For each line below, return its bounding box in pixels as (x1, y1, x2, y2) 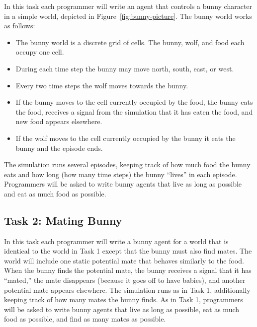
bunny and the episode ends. (15, 142, 103, 153)
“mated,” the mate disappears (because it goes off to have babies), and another (4, 275, 246, 285)
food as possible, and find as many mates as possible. (4, 314, 166, 324)
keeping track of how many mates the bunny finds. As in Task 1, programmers (4, 294, 243, 305)
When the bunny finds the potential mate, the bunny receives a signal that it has (4, 265, 252, 275)
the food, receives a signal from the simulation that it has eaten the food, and (15, 106, 253, 117)
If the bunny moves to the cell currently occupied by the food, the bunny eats (15, 97, 253, 107)
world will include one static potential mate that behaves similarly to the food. (4, 255, 244, 265)
